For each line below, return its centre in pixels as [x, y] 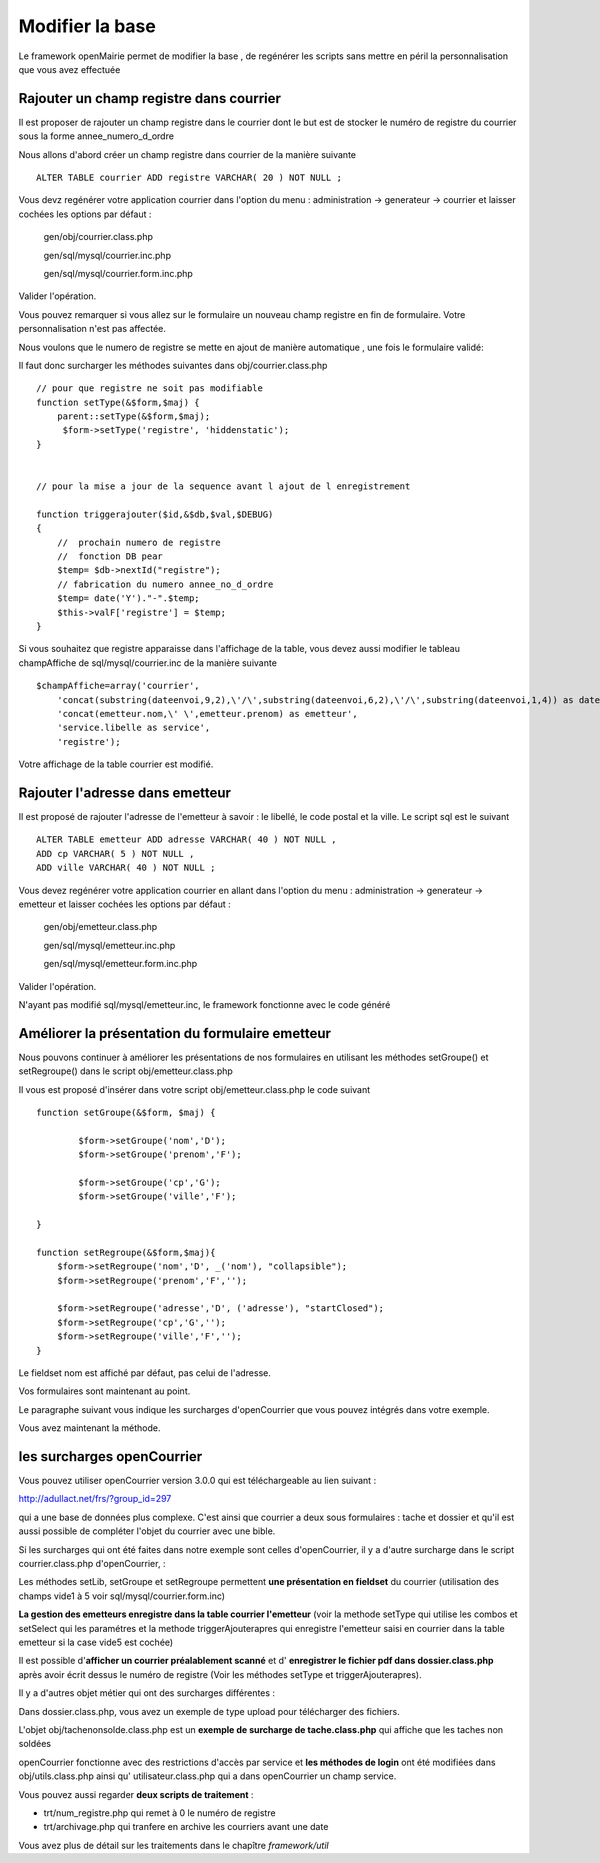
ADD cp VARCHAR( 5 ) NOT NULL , [115, 853]
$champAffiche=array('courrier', [118, 686]
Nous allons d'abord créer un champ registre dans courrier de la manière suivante [187, 154]
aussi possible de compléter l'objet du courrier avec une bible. [147, 1531]
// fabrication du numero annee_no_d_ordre [165, 584]
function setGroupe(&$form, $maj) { [126, 1112]
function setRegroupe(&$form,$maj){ [126, 1252]
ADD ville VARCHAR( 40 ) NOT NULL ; [126, 868]
